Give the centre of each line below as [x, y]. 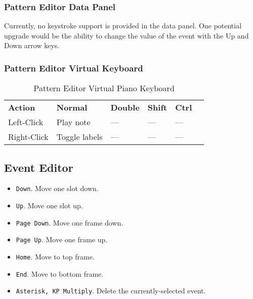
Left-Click [26, 122]
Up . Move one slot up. [49, 205]
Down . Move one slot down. [57, 188]
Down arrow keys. [32, 45]
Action [22, 107]
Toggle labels [79, 137]
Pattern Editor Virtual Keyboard [74, 68]
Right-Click [28, 137]
